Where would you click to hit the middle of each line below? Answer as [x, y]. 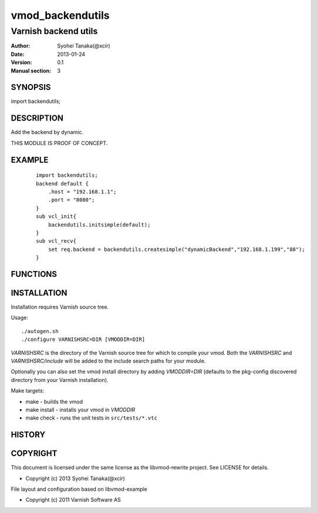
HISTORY [28, 435]
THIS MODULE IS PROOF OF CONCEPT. [59, 143]
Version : [21, 62]
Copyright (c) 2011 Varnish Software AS [73, 500]
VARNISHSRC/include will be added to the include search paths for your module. [108, 361]
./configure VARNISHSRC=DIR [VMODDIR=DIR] [83, 340]
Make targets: [28, 391]
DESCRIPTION [37, 118]
